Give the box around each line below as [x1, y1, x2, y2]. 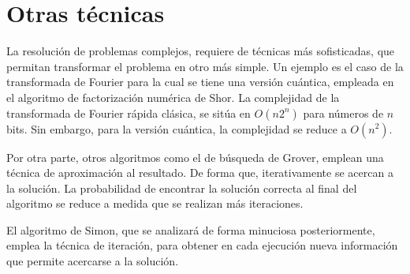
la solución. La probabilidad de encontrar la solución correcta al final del [6, 179, 357, 196]
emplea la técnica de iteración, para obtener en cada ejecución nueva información [6, 237, 398, 253]
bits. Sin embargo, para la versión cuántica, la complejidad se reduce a [6, 120, 347, 137]
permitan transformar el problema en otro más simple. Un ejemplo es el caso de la [6, 58, 404, 74]
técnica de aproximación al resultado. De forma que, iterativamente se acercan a [6, 164, 393, 181]
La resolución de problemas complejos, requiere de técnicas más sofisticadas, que [6, 43, 395, 59]
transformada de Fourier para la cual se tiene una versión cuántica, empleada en [6, 73, 394, 90]
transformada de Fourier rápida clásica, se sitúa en [6, 104, 251, 121]
